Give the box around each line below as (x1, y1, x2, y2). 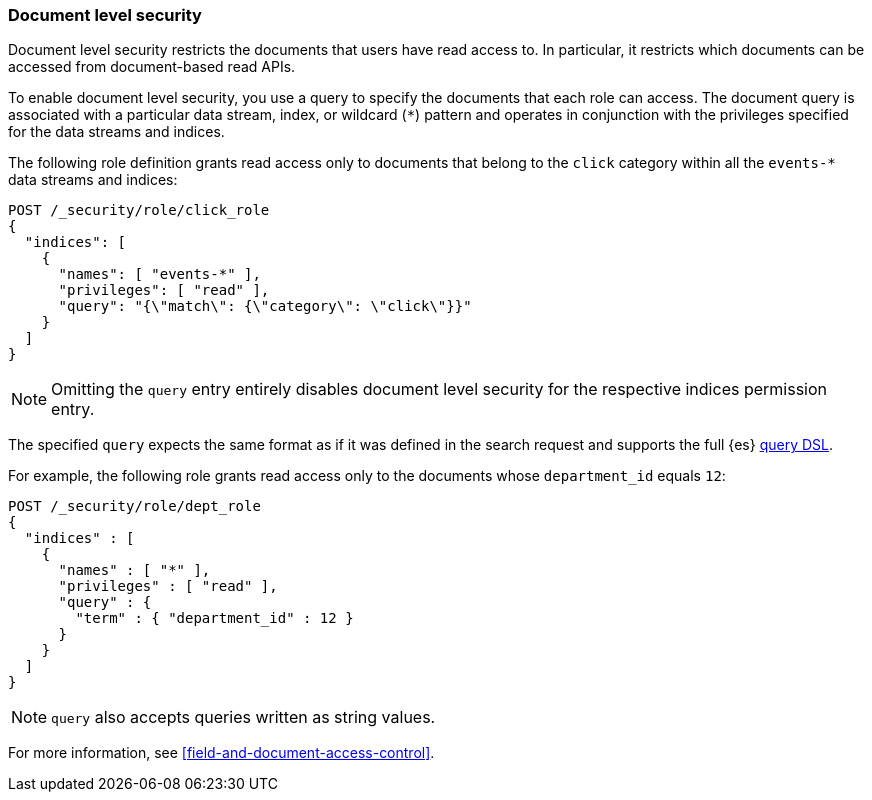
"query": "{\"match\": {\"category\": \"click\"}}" (58, 298, 472, 315)
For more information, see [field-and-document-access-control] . (8, 744, 435, 762)
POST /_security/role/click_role (8, 202, 270, 219)
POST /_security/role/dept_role (8, 498, 261, 515)
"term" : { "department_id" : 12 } (75, 610, 354, 627)
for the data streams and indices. (8, 123, 225, 141)
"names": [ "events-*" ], (58, 266, 261, 283)
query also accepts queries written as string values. (51, 707, 436, 728)
